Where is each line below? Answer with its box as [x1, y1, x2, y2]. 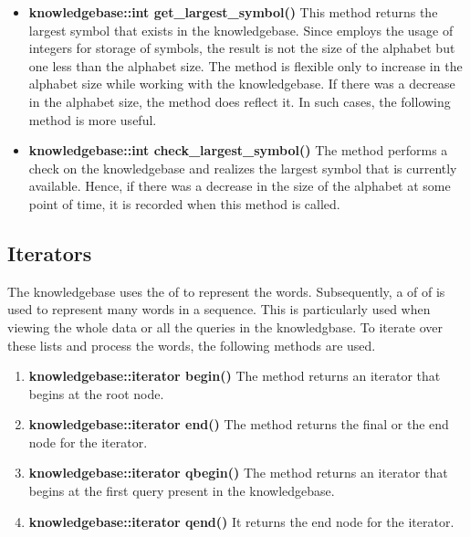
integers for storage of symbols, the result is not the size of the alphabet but [28, 38, 455, 58]
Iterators [7, 238, 92, 267]
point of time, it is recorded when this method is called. [28, 194, 340, 213]
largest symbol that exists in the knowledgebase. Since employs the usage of [28, 20, 454, 39]
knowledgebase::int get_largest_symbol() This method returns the [28, 3, 438, 21]
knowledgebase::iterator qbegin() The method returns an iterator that [28, 463, 448, 482]
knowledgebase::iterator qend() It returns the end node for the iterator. [28, 511, 454, 531]
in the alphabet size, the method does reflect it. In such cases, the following [28, 91, 451, 111]
